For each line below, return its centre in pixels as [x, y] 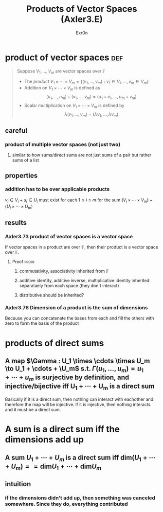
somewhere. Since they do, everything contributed [66, 504]
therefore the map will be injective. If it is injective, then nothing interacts [78, 404]
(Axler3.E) [82, 19]
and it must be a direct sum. [33, 409]
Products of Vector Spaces [82, 9]
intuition [18, 484]
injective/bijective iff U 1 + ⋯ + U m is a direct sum [80, 387]
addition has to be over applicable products [57, 189]
